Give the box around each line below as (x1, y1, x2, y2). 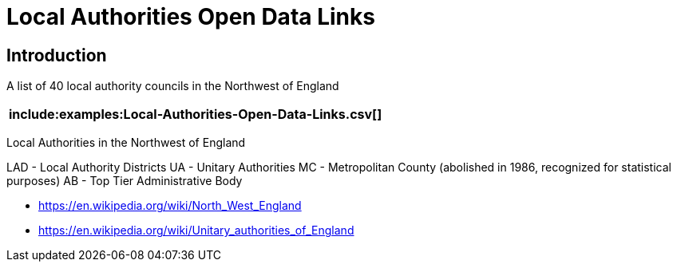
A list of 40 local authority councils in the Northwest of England (6, 79, 339, 93)
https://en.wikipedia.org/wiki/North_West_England (38, 199, 302, 213)
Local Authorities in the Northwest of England (6, 136, 246, 150)
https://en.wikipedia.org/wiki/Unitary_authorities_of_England (38, 223, 354, 238)
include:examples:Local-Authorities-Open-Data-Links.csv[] (9, 106, 382, 123)
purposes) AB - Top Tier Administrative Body (6, 174, 243, 188)
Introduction (6, 45, 107, 65)
